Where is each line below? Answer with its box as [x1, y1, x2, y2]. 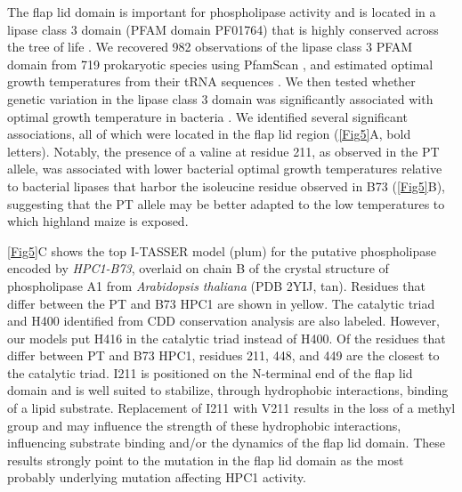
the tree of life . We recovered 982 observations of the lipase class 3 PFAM [7, 37, 413, 56]
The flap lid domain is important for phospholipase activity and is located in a [7, 3, 436, 20]
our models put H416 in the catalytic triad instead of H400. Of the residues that [7, 328, 446, 347]
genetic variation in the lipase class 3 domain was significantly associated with [7, 89, 434, 108]
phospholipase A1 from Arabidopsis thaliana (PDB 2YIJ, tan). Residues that [7, 276, 426, 294]
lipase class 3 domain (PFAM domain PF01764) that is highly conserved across [7, 20, 439, 38]
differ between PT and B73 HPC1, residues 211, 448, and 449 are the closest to [7, 346, 440, 365]
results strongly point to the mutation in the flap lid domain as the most [7, 450, 404, 469]
